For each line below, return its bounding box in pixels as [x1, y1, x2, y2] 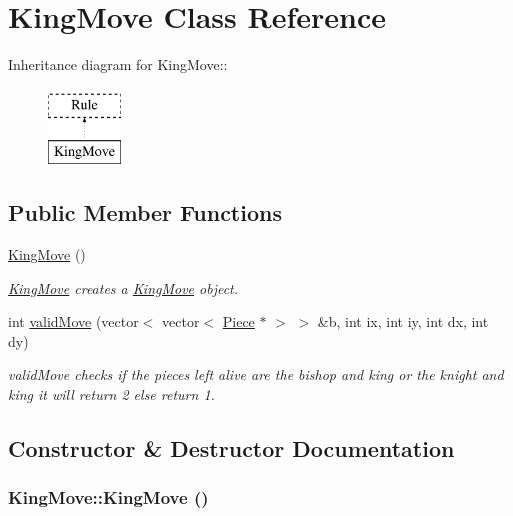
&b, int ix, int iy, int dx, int [317, 311, 489, 332]
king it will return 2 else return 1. [8, 384, 215, 405]
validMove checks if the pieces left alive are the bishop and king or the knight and [8, 364, 504, 385]
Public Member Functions [8, 197, 282, 228]
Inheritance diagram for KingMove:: [8, 54, 228, 75]
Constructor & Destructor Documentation [8, 433, 455, 464]
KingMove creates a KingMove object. [8, 277, 239, 298]
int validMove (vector [8, 311, 139, 332]
